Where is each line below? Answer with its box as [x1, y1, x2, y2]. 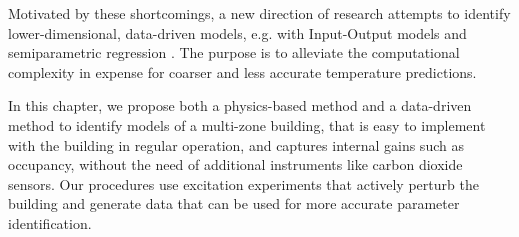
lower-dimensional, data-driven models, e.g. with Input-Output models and [8, 22, 467, 43]
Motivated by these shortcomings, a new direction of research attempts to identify [8, 3, 511, 23]
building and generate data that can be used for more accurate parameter [8, 193, 460, 214]
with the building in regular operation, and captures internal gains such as [8, 134, 464, 155]
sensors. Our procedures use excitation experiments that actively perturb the [8, 173, 479, 194]
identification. [8, 212, 92, 233]
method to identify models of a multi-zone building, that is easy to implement [8, 114, 486, 135]
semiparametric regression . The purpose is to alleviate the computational [8, 42, 460, 63]
